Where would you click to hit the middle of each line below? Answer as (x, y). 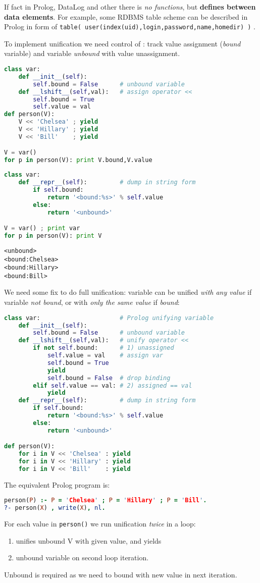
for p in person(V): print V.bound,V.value (78, 160)
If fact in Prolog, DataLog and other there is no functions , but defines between (130, 7)
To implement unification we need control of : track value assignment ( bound (122, 43)
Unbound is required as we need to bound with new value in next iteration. (121, 574)
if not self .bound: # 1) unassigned (103, 348)
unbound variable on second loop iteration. (82, 558)
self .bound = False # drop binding (109, 378)
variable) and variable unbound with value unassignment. (92, 53)
